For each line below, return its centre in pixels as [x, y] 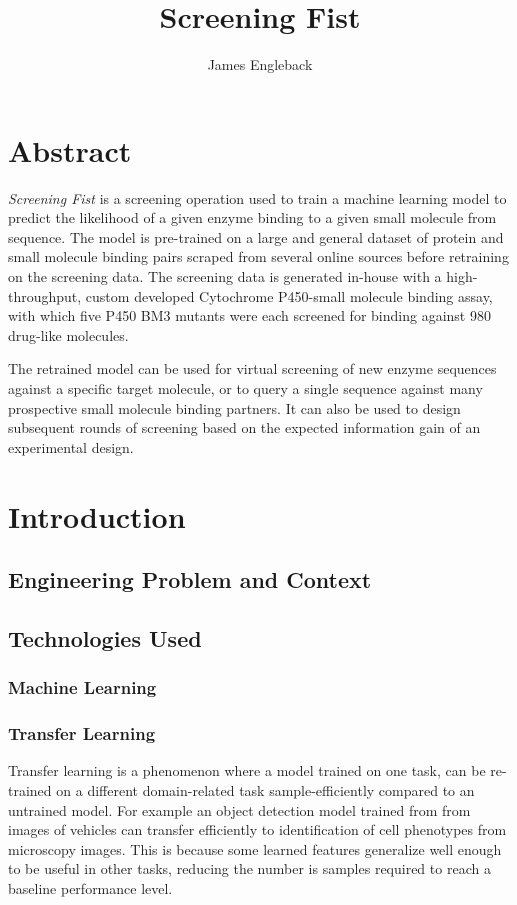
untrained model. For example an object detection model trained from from [239, 809]
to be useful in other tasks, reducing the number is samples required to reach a [249, 868]
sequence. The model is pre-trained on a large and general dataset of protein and [256, 236]
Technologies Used [105, 637]
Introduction [97, 515]
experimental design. [71, 446]
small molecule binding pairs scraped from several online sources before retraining [258, 256]
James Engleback [260, 64]
